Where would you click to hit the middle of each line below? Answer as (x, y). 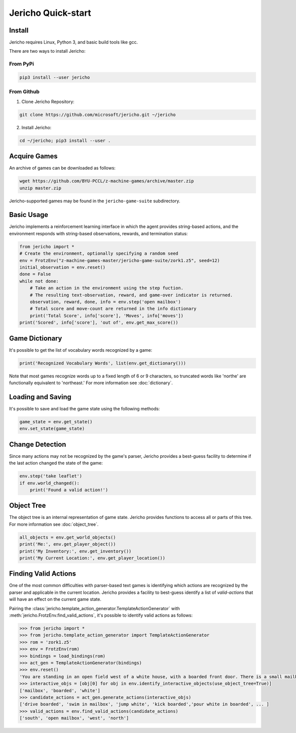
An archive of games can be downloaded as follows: (62, 168)
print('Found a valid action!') (69, 490)
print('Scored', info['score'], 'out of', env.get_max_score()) (99, 323)
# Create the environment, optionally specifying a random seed (99, 254)
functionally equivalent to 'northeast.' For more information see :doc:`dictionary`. (91, 383)
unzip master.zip (40, 188)
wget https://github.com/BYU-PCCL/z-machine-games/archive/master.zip (107, 181)
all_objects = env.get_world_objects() (68, 537)
